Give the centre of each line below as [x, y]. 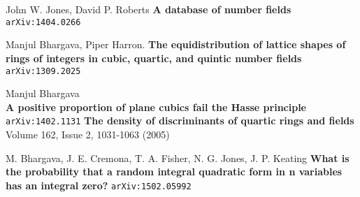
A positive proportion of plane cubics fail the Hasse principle [156, 107]
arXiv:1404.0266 [43, 22]
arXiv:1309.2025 [43, 71]
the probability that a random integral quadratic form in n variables [174, 172]
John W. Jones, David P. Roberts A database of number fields [149, 9]
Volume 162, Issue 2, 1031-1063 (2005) [88, 134]
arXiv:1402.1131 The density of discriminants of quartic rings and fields [180, 121]
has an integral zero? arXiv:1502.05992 [99, 185]
